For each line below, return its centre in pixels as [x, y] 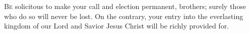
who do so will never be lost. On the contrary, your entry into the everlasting [124, 16]
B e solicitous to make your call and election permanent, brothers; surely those [125, 6]
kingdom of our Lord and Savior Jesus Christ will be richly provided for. [117, 26]
